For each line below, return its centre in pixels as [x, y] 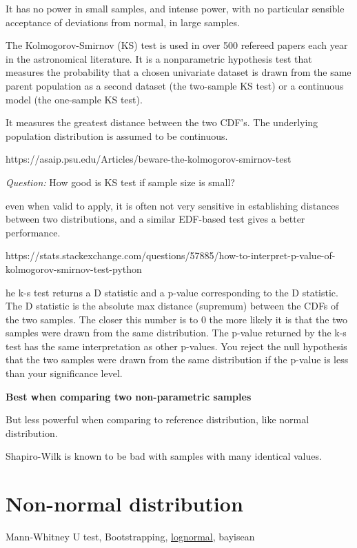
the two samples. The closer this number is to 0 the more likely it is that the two [176, 319]
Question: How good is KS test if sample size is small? [120, 182]
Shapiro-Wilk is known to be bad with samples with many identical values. [164, 456]
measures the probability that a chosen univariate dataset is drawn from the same [178, 72]
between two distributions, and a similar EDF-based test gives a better [155, 219]
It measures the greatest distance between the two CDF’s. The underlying [162, 122]
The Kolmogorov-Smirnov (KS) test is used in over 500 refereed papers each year [177, 45]
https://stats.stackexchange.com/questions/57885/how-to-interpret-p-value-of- [171, 255]
